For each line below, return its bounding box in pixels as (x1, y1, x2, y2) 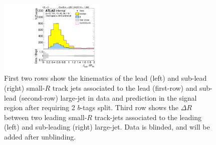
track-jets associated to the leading (94, 112, 201, 122)
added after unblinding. (4, 132, 76, 142)
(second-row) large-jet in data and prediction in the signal (19, 92, 197, 103)
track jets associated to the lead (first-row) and (52, 83, 197, 93)
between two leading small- (4, 112, 87, 122)
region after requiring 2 (4, 102, 75, 113)
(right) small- (4, 83, 45, 93)
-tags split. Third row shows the (80, 102, 179, 113)
